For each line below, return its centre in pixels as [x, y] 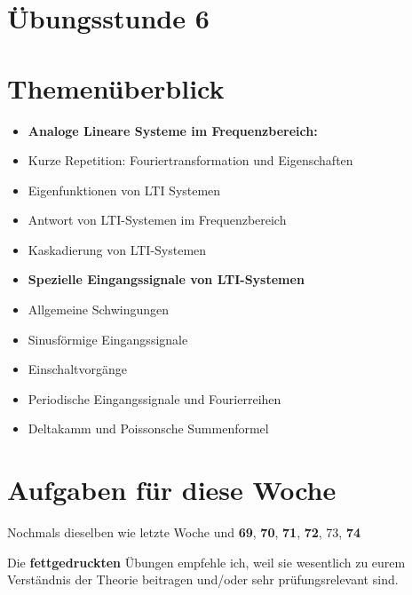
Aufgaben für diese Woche [172, 490]
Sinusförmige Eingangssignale [108, 339]
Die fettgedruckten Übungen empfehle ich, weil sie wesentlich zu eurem [206, 562]
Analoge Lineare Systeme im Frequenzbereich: [173, 130]
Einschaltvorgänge [77, 369]
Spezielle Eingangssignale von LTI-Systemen [166, 279]
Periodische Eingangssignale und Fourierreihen [154, 398]
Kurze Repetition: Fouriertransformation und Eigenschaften [190, 160]
